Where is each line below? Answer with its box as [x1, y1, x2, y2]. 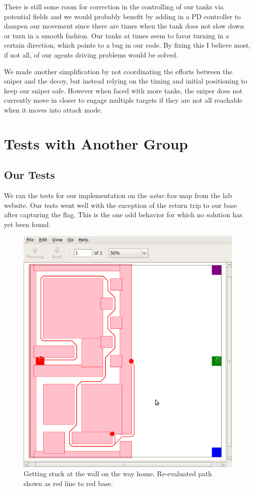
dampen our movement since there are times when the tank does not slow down [4, 21, 244, 31]
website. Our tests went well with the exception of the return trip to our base [4, 200, 237, 210]
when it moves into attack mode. [4, 104, 103, 115]
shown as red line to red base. [24, 478, 113, 488]
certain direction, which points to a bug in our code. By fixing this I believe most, [4, 40, 251, 50]
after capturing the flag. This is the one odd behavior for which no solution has [4, 209, 243, 220]
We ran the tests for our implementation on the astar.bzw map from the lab [4, 190, 232, 201]
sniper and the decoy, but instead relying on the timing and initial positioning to [4, 76, 248, 86]
